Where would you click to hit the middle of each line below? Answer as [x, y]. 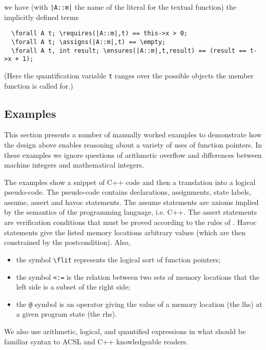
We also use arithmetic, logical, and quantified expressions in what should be [125, 331]
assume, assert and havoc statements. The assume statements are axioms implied [131, 202]
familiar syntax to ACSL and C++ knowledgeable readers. [96, 341]
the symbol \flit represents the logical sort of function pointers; [118, 259]
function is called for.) [39, 85]
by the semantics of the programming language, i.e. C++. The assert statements [131, 212]
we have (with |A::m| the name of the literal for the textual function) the [120, 7]
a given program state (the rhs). [67, 314]
